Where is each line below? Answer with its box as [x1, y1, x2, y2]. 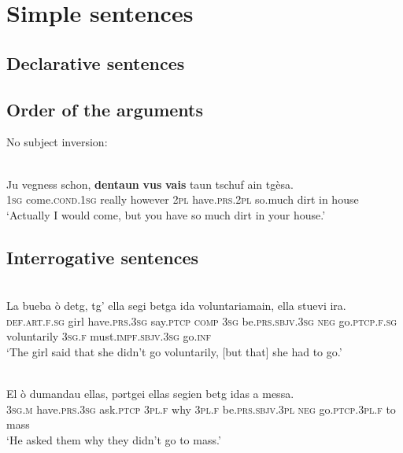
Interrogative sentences [6, 245, 198, 269]
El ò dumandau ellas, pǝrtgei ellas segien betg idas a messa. [6, 385, 294, 402]
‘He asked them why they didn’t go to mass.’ [6, 431, 221, 447]
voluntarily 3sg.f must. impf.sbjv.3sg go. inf [6, 328, 212, 344]
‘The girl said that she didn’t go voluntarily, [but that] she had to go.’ [6, 343, 342, 359]
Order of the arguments [6, 97, 204, 121]
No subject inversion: [6, 134, 108, 150]
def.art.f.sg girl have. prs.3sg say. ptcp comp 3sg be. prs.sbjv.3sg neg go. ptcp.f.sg [6, 312, 397, 329]
